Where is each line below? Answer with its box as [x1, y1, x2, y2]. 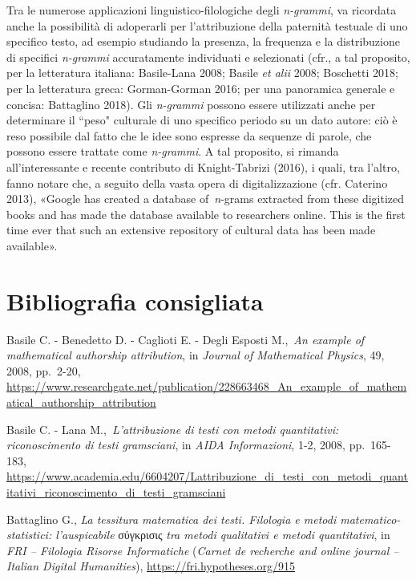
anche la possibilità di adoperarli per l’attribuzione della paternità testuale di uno [6, 17, 408, 34]
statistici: [6, 526, 52, 543]
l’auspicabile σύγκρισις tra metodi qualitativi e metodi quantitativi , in [55, 526, 390, 543]
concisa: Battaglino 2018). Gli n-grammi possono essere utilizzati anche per [6, 95, 376, 112]
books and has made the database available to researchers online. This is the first [6, 205, 406, 222]
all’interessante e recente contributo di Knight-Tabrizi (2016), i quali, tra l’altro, [6, 158, 400, 175]
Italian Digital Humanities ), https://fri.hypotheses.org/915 [6, 558, 296, 574]
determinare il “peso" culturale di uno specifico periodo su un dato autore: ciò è [6, 112, 398, 128]
